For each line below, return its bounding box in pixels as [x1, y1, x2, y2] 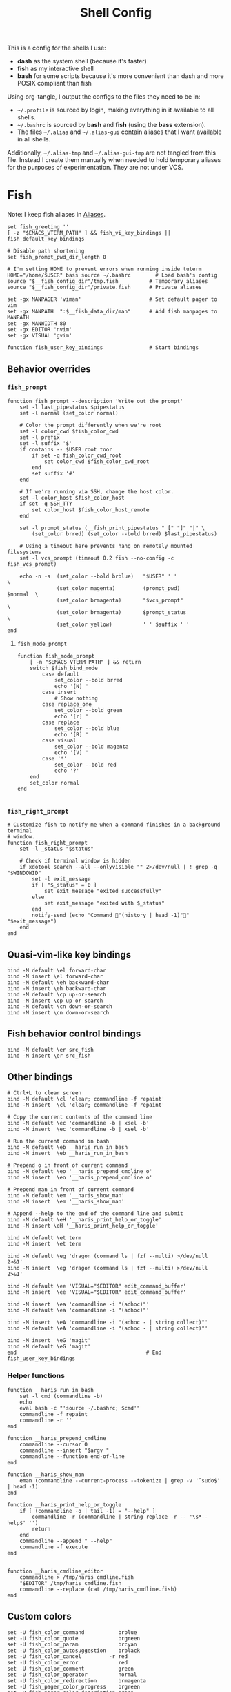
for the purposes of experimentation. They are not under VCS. [7, 164, 183, 172]
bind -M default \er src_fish [7, 1046, 94, 1053]
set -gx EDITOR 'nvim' [7, 326, 72, 333]
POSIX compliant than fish [17, 79, 92, 88]
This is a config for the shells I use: [7, 43, 107, 52]
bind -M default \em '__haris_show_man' [7, 1192, 125, 1199]
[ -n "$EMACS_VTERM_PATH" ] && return [30, 658, 141, 665]
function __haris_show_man [7, 1471, 85, 1478]
